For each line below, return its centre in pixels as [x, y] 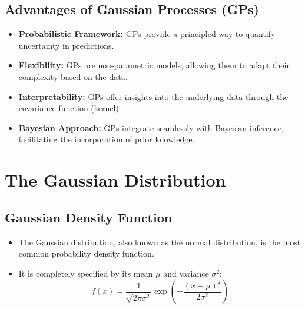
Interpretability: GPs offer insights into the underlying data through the [153, 96]
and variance [186, 273]
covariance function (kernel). [70, 108]
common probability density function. [86, 253]
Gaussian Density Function [89, 217]
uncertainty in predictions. [66, 45]
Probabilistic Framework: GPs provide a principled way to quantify [147, 34]
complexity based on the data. [73, 76]
